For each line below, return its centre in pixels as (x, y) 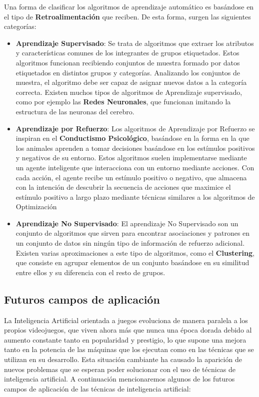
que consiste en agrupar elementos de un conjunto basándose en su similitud (132, 262)
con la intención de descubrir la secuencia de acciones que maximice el (123, 187)
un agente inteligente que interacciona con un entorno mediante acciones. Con (135, 167)
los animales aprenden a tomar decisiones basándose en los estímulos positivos (135, 148)
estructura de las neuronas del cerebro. (75, 111)
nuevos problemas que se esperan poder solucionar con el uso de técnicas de (120, 369)
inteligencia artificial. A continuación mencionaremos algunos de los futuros (119, 379)
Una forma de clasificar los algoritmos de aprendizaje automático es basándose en (129, 6)
